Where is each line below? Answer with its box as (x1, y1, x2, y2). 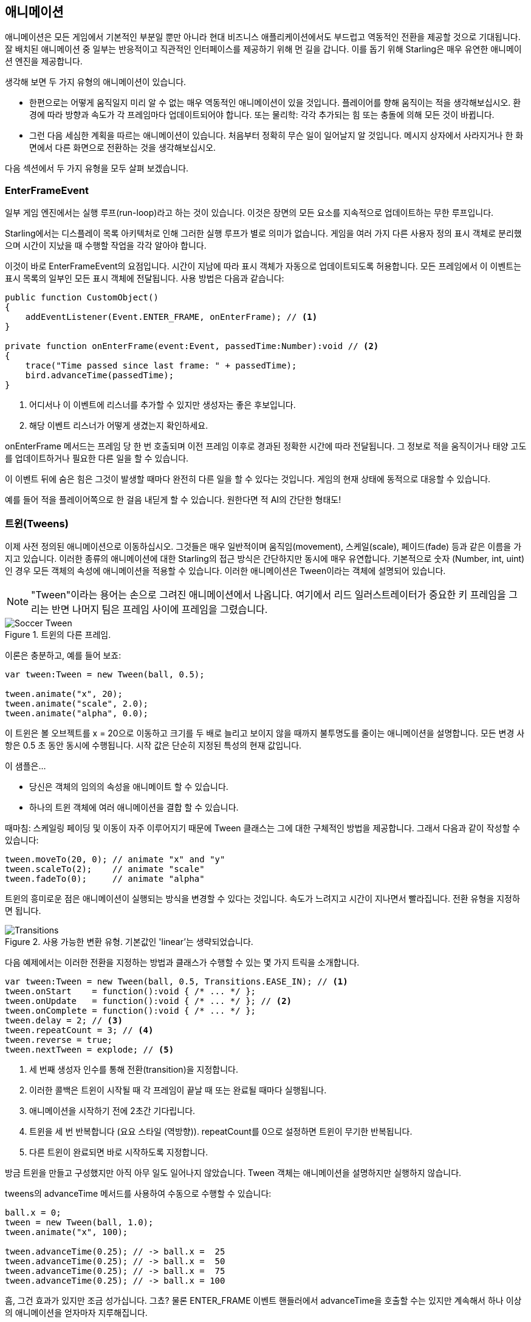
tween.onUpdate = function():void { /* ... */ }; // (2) (5, 995, 292, 1006)
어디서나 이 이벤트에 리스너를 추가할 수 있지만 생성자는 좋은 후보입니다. (29, 400, 296, 410)
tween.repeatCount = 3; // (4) (5, 1025, 154, 1035)
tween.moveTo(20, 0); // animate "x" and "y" (5, 854, 225, 864)
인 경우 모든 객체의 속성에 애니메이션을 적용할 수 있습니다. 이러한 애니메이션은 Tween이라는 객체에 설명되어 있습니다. (5, 565, 446, 576)
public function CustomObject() (5, 292, 159, 303)
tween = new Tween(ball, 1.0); (5, 1217, 154, 1227)
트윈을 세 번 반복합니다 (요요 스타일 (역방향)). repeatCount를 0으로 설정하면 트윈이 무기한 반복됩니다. (29, 1126, 413, 1137)
